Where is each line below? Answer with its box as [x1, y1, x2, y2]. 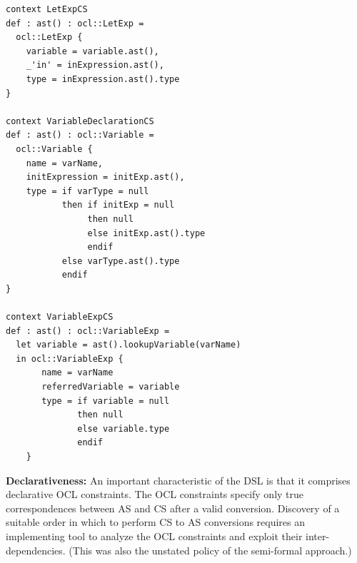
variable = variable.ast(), [26, 46, 159, 56]
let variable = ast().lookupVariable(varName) [16, 340, 241, 350]
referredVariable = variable [41, 382, 180, 392]
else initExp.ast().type [87, 228, 206, 238]
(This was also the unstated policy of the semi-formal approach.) [69, 542, 352, 557]
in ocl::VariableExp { [16, 353, 124, 364]
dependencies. [6, 542, 66, 557]
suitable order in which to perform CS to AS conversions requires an [6, 514, 306, 529]
